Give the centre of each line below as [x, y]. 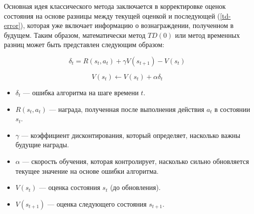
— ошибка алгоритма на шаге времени [81, 92]
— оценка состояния [70, 187]
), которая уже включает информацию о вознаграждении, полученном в [127, 25]
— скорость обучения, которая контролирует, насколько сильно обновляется [136, 161]
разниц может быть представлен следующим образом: [84, 44]
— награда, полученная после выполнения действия [127, 109]
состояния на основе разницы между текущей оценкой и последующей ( [112, 15]
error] [12, 25]
